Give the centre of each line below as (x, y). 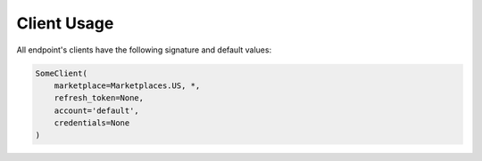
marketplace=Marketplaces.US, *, (127, 85)
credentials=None (92, 123)
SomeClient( (62, 73)
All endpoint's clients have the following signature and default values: (144, 50)
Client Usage (65, 23)
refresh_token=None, (99, 98)
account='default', (97, 110)
